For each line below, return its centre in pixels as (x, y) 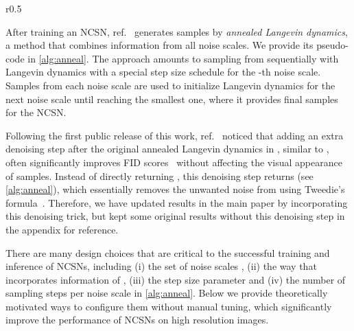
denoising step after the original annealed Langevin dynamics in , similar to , (167, 149)
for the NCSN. (36, 112)
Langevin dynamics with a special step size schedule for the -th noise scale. (163, 72)
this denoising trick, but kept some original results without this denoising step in (175, 216)
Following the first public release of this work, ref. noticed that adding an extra (175, 135)
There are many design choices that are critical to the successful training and (168, 252)
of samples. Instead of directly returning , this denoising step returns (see (160, 175)
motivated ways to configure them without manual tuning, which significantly (169, 306)
